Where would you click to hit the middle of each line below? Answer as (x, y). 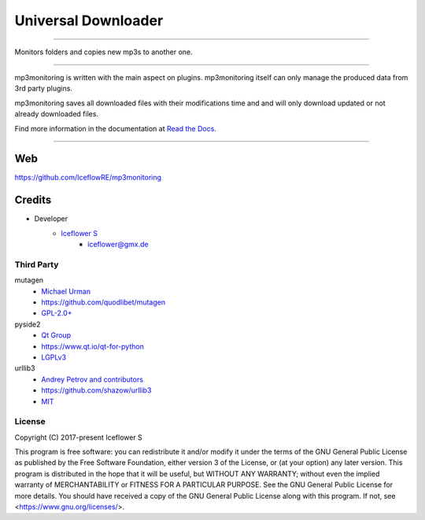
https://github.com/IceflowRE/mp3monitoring (88, 178)
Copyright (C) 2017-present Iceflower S (79, 437)
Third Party (37, 264)
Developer (51, 219)
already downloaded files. (56, 114)
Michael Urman (66, 291)
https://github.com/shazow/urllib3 (96, 390)
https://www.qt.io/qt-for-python (93, 346)
